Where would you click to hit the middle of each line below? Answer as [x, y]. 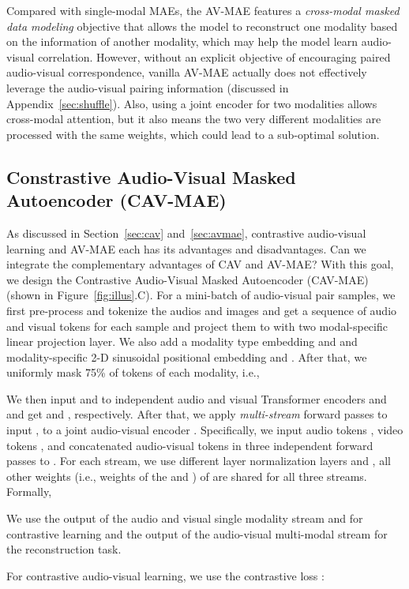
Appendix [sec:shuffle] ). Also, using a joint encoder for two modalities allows [192, 103]
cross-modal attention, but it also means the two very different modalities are [194, 119]
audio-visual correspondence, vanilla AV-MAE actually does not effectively [187, 72]
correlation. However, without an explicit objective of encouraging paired [214, 56]
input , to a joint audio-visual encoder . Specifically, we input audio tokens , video [205, 430]
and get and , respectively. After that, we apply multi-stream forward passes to [197, 414]
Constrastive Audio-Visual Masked [151, 176]
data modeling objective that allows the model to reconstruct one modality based [202, 26]
